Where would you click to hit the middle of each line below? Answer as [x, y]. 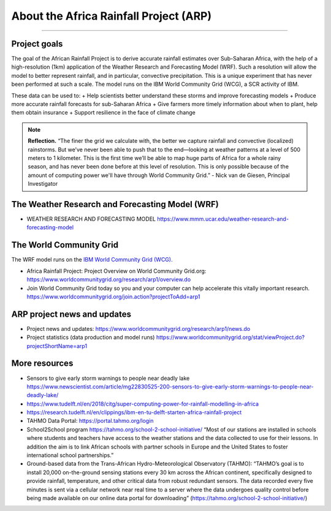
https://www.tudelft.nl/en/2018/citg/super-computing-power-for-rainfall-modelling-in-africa [143, 404]
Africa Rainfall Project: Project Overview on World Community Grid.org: [116, 271]
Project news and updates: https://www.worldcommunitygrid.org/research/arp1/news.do [139, 328]
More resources [42, 364]
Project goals [37, 44]
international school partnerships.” [70, 455]
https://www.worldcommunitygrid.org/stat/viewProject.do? [230, 338]
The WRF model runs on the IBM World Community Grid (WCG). [92, 260]
